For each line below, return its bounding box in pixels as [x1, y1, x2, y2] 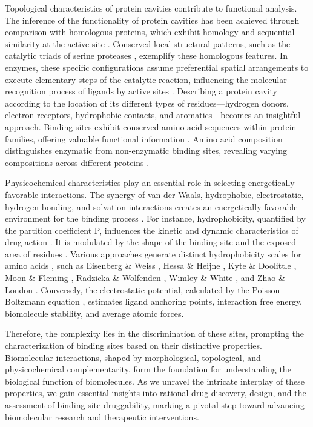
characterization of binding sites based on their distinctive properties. [5, 339, 262, 352]
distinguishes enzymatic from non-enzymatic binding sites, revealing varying [5, 144, 288, 157]
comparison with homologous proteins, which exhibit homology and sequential [5, 25, 295, 38]
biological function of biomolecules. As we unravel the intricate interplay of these [5, 374, 305, 387]
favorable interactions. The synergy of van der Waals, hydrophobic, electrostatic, [5, 188, 304, 200]
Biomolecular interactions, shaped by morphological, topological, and [5, 351, 261, 363]
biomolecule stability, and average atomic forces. [5, 306, 184, 319]
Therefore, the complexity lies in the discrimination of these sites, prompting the [5, 327, 305, 340]
